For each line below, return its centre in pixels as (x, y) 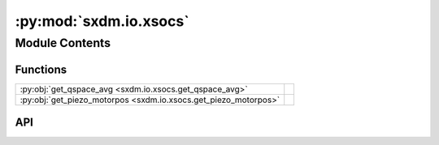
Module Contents (63, 43)
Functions (41, 69)
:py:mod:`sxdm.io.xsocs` (102, 21)
